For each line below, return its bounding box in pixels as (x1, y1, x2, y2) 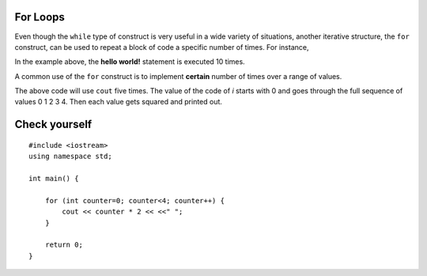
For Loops (14, 10, 65, 24)
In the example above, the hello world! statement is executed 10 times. (14, 57, 245, 66)
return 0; (44, 240, 83, 249)
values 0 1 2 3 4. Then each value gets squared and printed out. (14, 97, 223, 107)
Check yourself (14, 118, 93, 131)
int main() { (28, 174, 79, 183)
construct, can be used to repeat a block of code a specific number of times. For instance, (14, 42, 309, 51)
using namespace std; (28, 152, 112, 161)
